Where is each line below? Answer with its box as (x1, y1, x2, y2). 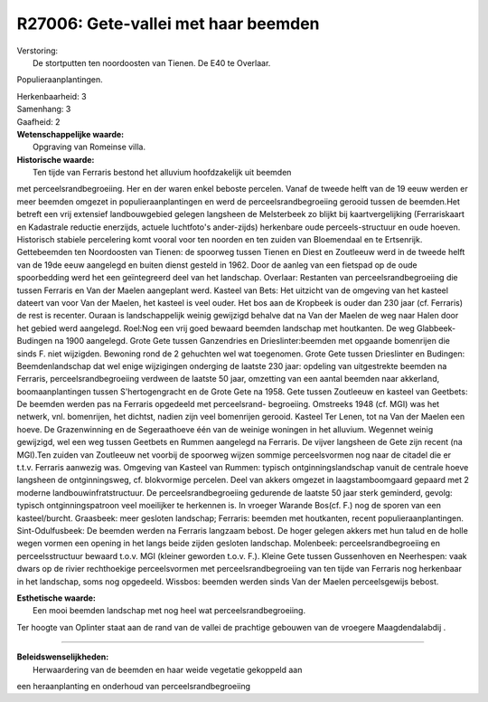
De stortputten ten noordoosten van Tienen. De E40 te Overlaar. (33, 57, 271, 68)
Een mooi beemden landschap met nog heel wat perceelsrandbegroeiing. (33, 605, 306, 616)
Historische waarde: (16, 154, 95, 165)
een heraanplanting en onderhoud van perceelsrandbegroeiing (16, 680, 251, 691)
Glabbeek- (416, 322, 456, 334)
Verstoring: (16, 45, 59, 56)
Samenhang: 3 (16, 104, 71, 115)
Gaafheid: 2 (16, 116, 61, 127)
